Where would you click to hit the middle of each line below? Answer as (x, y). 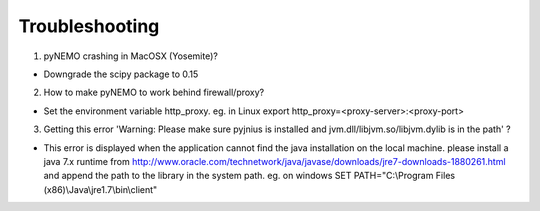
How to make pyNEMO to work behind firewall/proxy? (154, 92)
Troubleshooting (89, 26)
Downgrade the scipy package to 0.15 (121, 74)
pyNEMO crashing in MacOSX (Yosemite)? (131, 56)
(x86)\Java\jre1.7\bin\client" (100, 189)
